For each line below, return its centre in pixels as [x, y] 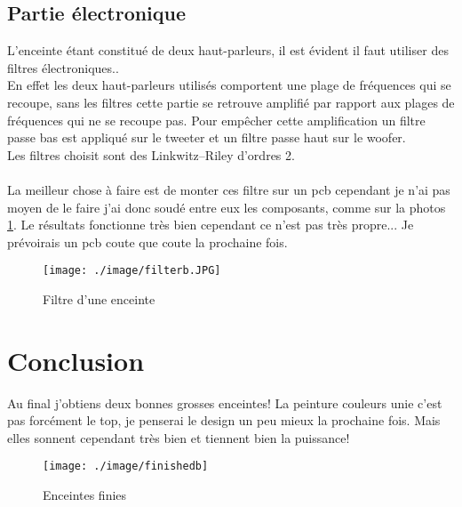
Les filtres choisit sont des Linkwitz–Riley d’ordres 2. [151, 154]
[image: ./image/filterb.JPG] [132, 271]
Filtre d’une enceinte [99, 298]
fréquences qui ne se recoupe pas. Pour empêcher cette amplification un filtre [216, 120]
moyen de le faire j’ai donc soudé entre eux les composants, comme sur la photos [227, 207]
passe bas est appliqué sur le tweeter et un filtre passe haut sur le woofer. [207, 137]
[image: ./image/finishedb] [126, 467]
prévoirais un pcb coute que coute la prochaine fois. [147, 241]
